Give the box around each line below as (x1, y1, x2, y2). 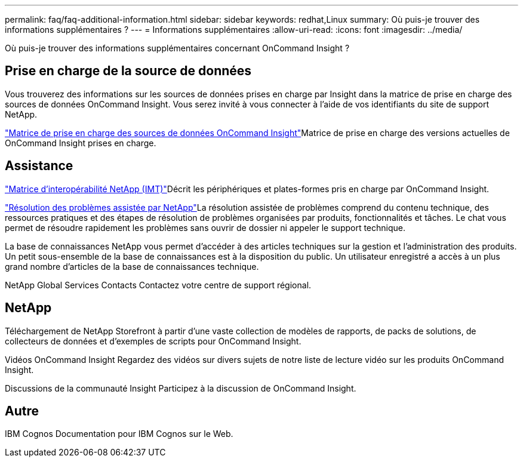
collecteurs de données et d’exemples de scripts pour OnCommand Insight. (5, 335, 302, 346)
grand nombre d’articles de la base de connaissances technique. (5, 261, 259, 272)
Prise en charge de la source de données (5, 63, 252, 79)
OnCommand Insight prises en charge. (5, 137, 156, 148)
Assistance (5, 158, 73, 174)
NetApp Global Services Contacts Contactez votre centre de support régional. (5, 279, 312, 290)
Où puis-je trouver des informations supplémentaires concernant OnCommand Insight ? (5, 43, 350, 53)
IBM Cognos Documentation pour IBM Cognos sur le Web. (5, 429, 233, 439)
